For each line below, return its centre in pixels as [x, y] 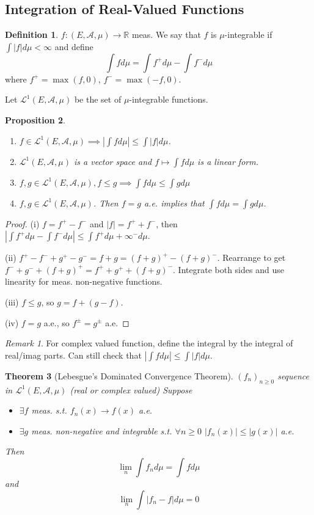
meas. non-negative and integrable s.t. [102, 430]
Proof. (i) [22, 223]
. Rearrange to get [251, 257]
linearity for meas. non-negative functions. [84, 281]
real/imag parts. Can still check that [73, 355]
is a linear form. [228, 161]
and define [74, 46]
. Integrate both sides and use [228, 269]
